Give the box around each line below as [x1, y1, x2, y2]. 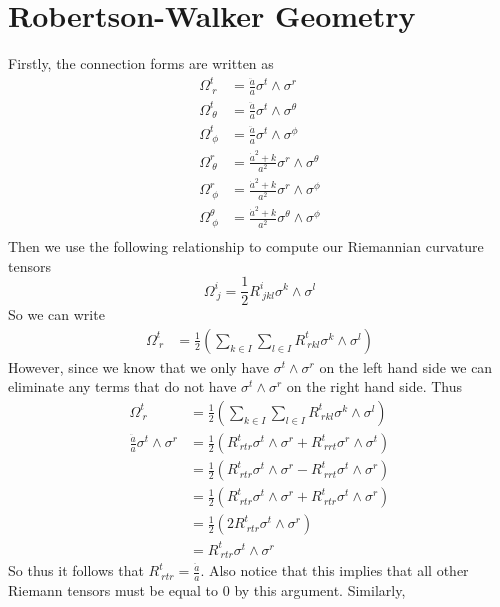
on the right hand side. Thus [286, 376, 463, 397]
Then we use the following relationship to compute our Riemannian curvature [8, 235, 484, 256]
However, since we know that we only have [8, 356, 270, 377]
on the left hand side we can [319, 356, 493, 377]
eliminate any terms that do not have [8, 376, 237, 397]
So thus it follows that [8, 560, 144, 581]
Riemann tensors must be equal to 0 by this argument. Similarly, [8, 579, 406, 600]
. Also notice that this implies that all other [200, 560, 469, 581]
